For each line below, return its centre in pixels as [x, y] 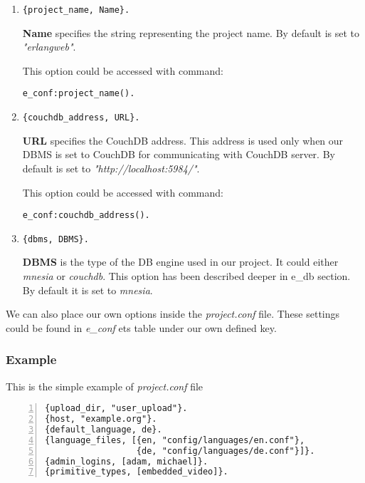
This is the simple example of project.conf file [105, 386]
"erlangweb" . [49, 47]
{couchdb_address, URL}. [81, 118]
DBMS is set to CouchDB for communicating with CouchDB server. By [179, 154]
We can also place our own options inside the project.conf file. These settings [173, 314]
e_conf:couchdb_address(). [86, 215]
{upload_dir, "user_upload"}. [116, 409]
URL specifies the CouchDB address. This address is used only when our [183, 140]
